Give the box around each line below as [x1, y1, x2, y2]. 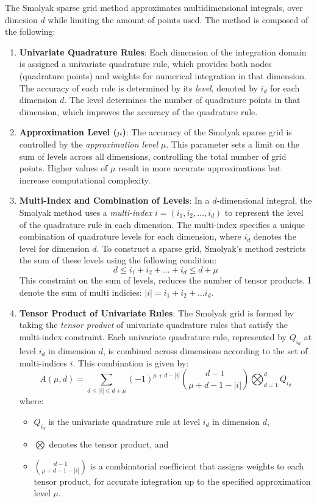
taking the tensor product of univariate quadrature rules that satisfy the [19, 318, 288, 331]
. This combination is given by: [73, 356, 189, 369]
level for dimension [19, 241, 90, 254]
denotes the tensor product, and [49, 438, 169, 451]
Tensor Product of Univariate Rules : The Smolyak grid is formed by [19, 306, 294, 319]
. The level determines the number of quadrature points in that [64, 93, 301, 106]
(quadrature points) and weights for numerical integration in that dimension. [19, 69, 307, 82]
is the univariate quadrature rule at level [48, 415, 201, 428]
